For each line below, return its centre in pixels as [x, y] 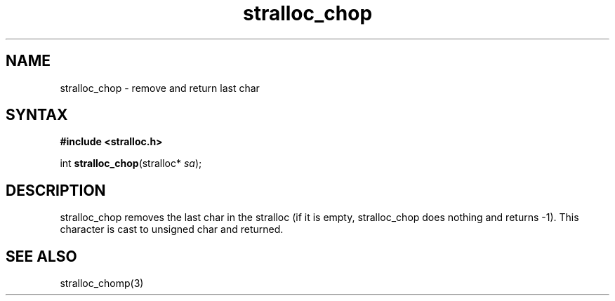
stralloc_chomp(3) [102, 283]
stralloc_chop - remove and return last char [160, 88]
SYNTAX [37, 115]
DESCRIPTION [56, 190]
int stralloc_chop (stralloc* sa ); [131, 163]
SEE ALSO [41, 256]
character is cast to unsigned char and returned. [172, 229]
